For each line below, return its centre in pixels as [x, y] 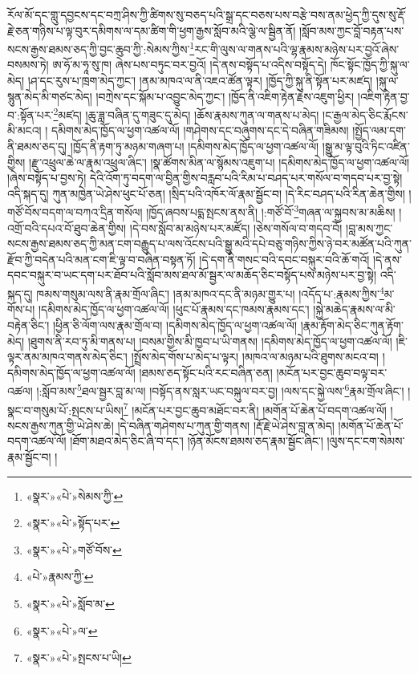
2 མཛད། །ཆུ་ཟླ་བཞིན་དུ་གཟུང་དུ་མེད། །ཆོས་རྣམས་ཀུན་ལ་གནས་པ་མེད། [186, 114]
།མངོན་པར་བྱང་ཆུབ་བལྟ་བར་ [332, 372]
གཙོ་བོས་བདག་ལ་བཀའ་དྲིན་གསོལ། [75, 212]
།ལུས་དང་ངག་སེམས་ [366, 441]
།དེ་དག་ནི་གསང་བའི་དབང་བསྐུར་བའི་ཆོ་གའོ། [284, 259]
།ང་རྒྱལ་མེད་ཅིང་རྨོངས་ [365, 114]
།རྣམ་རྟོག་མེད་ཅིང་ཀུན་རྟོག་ [352, 325]
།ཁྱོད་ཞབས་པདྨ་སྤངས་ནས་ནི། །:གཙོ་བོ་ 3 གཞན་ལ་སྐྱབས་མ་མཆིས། [271, 211]
